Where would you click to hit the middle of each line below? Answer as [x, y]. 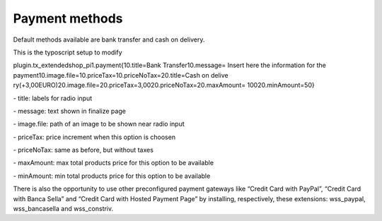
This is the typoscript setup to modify [68, 52]
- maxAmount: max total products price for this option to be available [114, 163]
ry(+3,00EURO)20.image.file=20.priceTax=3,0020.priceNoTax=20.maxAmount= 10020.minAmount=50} [164, 85]
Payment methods [68, 18]
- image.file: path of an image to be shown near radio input [99, 124]
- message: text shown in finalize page [70, 111]
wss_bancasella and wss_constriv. [63, 209]
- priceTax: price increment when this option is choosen [94, 137]
